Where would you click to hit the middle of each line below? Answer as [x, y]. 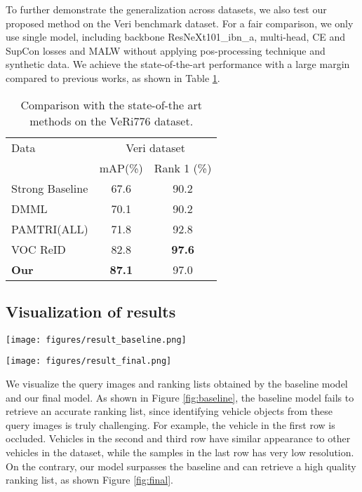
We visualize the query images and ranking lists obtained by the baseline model [177, 384]
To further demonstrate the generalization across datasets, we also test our [166, 9]
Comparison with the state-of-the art [111, 104]
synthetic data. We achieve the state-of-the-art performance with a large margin [178, 64]
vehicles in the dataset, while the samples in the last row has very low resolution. [180, 452]
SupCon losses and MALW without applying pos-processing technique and [166, 50]
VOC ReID [39, 249]
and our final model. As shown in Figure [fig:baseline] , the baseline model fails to [180, 397]
